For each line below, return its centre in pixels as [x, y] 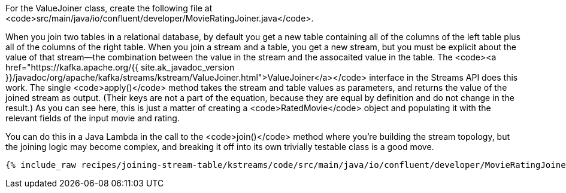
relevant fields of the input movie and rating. [93, 118]
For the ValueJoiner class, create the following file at [109, 8]
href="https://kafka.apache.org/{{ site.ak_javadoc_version [120, 67]
